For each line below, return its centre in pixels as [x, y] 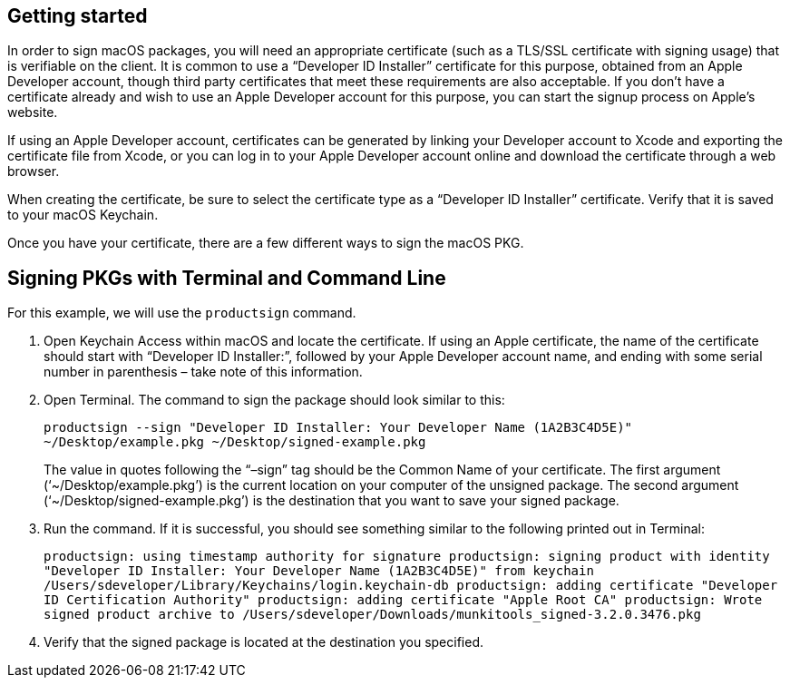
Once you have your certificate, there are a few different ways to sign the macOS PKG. [266, 243]
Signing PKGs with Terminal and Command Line [227, 278]
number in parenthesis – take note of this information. [203, 372]
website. [33, 113]
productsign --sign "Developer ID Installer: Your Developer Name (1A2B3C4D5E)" [338, 428]
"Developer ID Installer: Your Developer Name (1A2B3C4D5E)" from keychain [319, 571]
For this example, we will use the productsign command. [182, 313]
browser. [34, 171]
